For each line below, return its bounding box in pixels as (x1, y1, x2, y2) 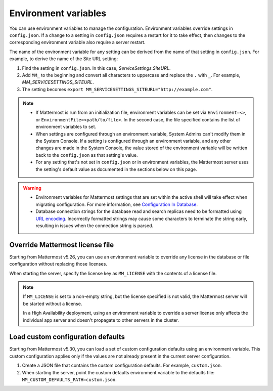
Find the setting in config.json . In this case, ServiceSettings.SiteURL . (22, 65, 171, 71)
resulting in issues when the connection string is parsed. (35, 223, 154, 229)
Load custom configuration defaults (9, 333, 125, 341)
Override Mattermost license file (9, 240, 114, 249)
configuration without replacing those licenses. (9, 261, 107, 267)
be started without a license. (23, 300, 82, 307)
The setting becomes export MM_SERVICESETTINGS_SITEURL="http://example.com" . (22, 86, 213, 92)
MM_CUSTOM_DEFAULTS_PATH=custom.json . (22, 377, 117, 383)
